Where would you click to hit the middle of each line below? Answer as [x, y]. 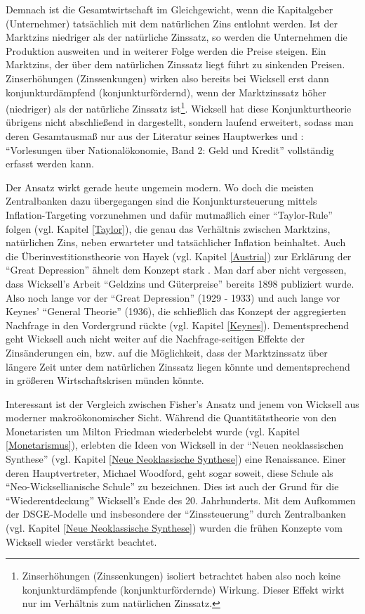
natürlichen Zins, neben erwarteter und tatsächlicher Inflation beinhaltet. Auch [176, 242]
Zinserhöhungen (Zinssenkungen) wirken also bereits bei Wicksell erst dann [167, 78]
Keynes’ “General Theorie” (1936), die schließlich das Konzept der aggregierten [176, 311]
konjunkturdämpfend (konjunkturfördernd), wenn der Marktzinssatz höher [166, 92]
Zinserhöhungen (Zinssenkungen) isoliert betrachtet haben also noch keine [181, 576]
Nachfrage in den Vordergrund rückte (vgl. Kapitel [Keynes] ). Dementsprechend [178, 325]
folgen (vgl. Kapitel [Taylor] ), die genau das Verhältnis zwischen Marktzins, [168, 228]
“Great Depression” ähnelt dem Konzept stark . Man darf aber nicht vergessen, [176, 270]
